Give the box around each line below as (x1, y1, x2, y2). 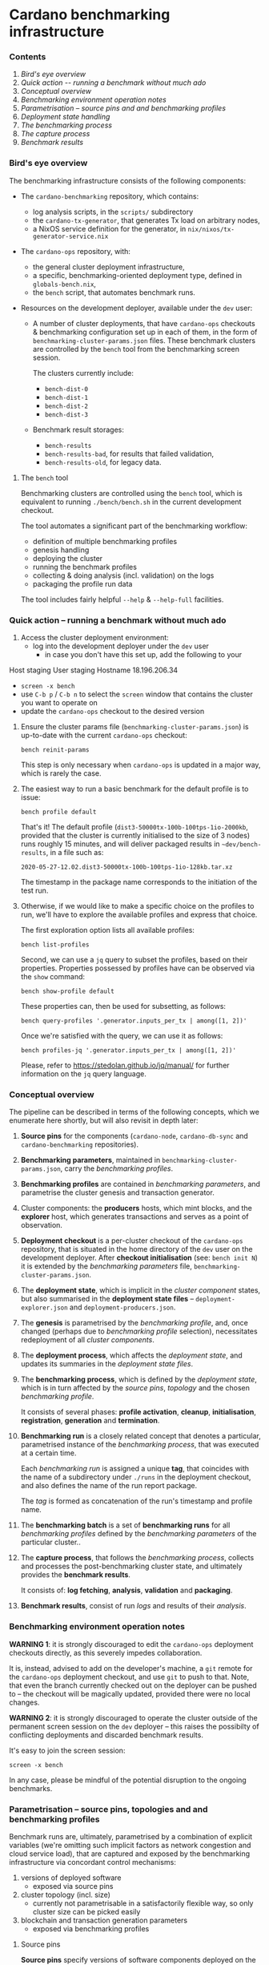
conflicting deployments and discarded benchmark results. (9, 1729, 203, 1740)
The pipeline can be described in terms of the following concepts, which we (9, 1108, 259, 1117)
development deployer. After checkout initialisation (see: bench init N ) (20, 1253, 259, 1263)
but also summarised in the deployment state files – (20, 1294, 195, 1304)
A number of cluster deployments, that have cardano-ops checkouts (32, 318, 255, 328)
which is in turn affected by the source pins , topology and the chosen (20, 1383, 251, 1393)
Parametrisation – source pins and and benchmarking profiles (20, 103, 227, 113)
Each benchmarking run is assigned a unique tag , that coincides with (20, 1464, 250, 1474)
